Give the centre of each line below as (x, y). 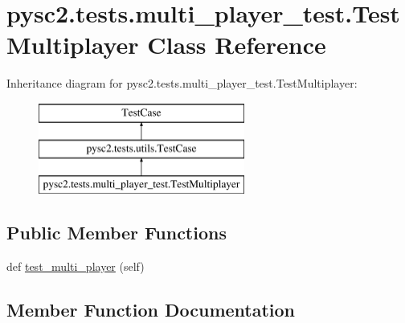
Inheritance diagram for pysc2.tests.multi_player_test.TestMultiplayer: (182, 83)
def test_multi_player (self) (76, 266)
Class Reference (237, 45)
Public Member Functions (117, 233)
